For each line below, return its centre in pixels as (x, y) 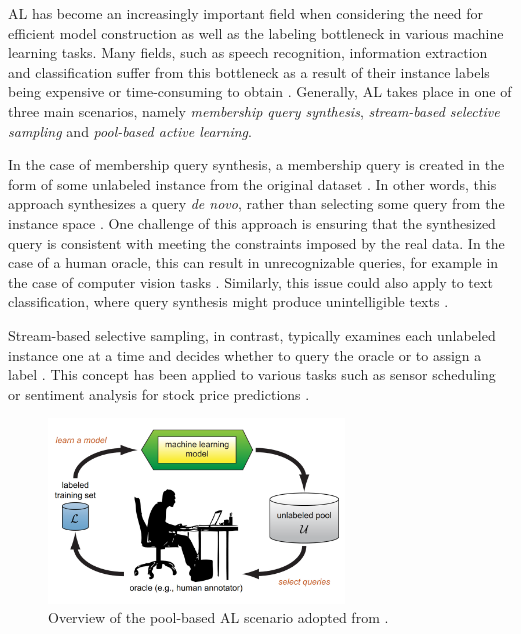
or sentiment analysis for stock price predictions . (159, 393)
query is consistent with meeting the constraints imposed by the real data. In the (256, 242)
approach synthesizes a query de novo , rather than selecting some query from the (256, 203)
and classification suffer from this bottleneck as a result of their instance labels (249, 71)
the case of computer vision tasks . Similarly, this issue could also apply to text (250, 281)
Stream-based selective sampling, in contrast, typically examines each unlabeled (252, 334)
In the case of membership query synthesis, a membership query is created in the (256, 164)
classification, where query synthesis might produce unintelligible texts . (228, 301)
